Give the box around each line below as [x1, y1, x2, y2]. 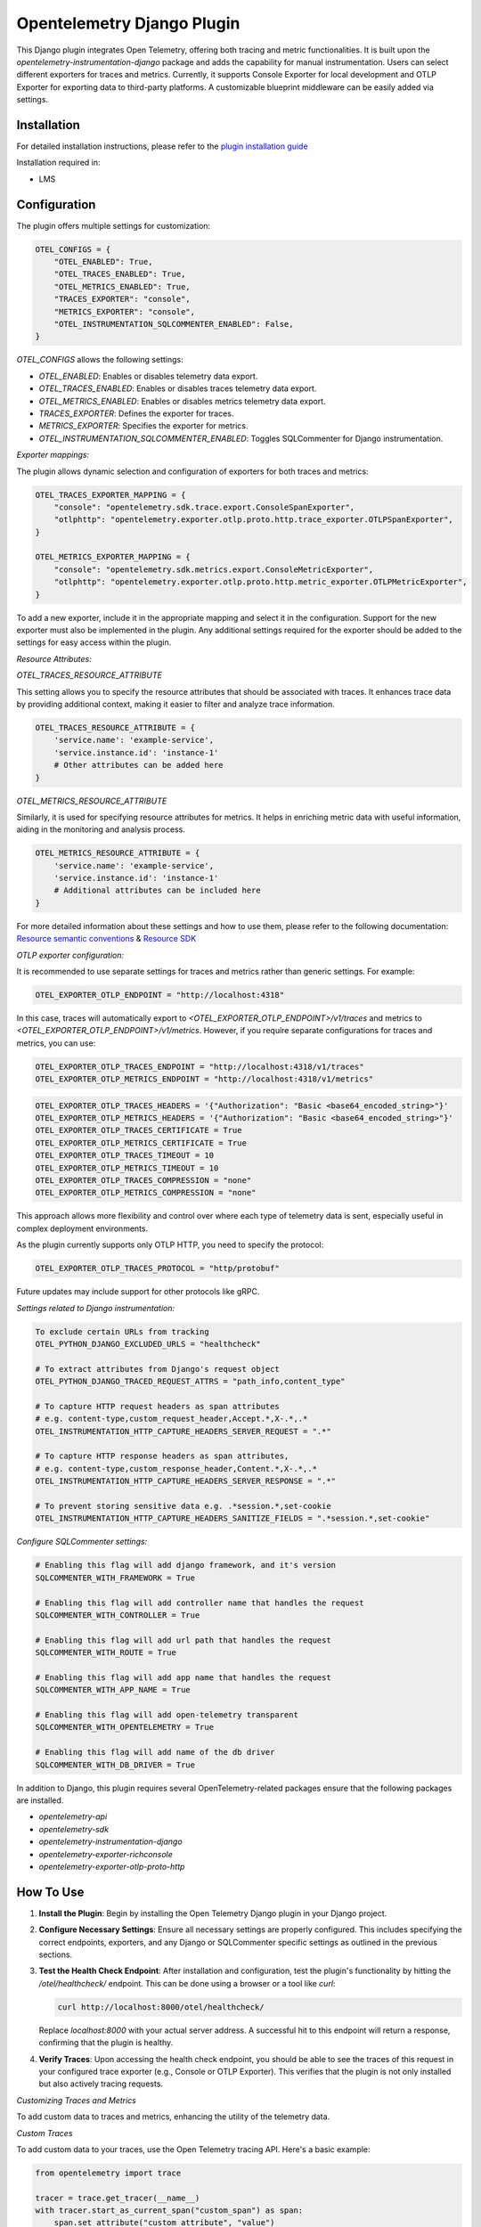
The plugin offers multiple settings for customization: [16, 220, 211, 231]
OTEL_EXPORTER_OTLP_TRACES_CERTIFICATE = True [35, 1125, 242, 1136]
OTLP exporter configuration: [16, 950, 125, 960]
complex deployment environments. [16, 1223, 149, 1234]
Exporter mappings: [16, 450, 89, 461]
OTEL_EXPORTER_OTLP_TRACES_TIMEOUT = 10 [35, 1150, 214, 1161]
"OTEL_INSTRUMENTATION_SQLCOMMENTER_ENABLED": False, [53, 319, 294, 330]
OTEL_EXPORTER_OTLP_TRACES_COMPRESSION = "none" [35, 1176, 252, 1186]
